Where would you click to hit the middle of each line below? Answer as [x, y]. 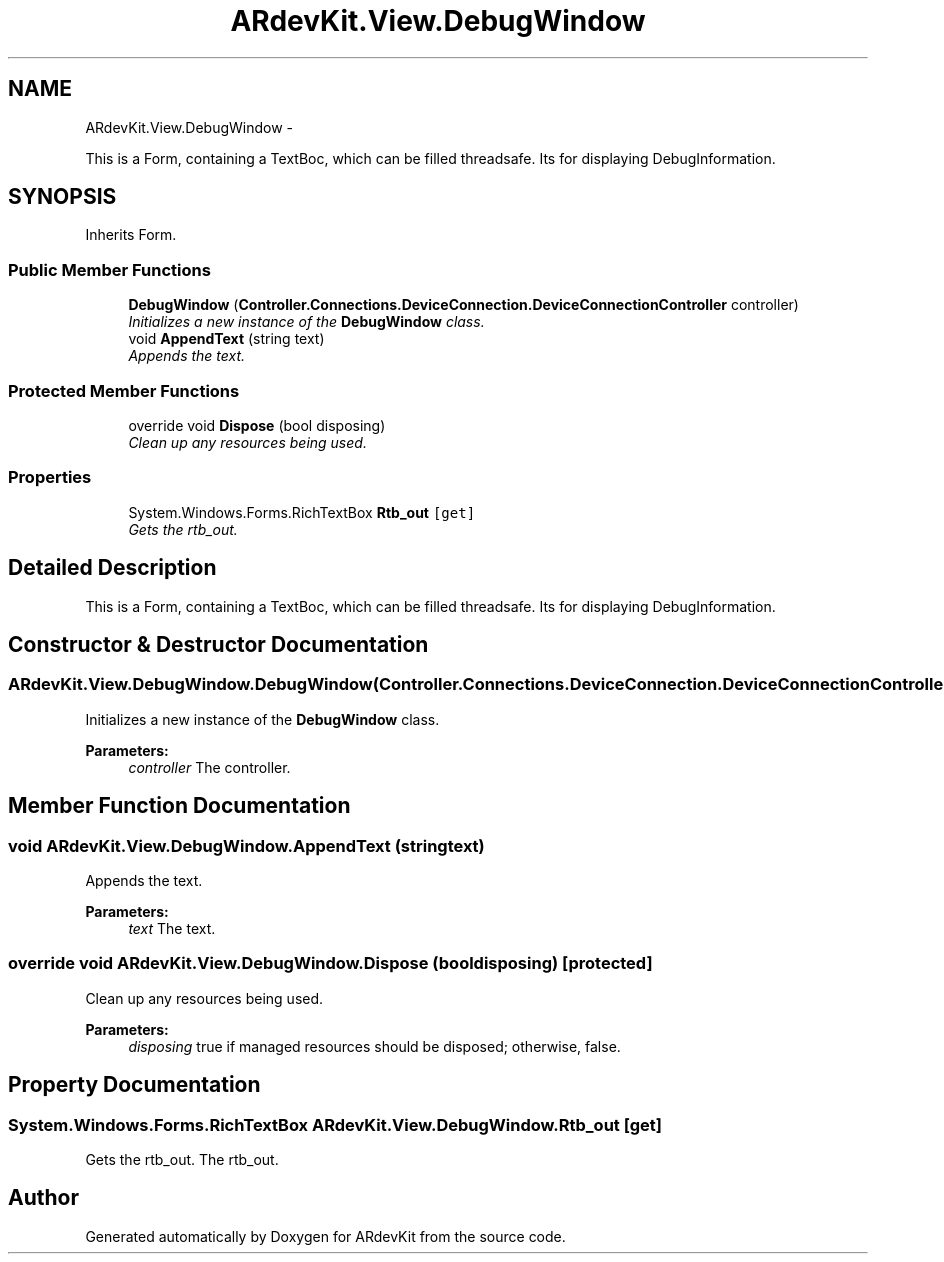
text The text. [172, 928]
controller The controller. [209, 767]
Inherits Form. [131, 235]
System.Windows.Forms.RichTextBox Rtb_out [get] [302, 512]
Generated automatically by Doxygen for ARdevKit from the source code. [325, 1236]
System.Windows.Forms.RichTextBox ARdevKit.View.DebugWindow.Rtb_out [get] [335, 1124]
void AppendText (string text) [226, 339]
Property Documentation [134, 1085]
